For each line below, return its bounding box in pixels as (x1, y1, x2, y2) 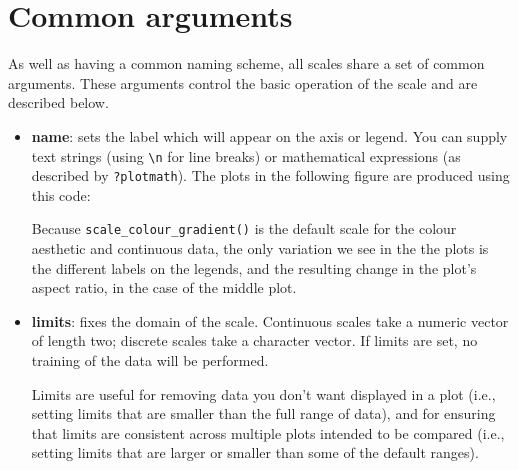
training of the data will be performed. (31, 350, 269, 371)
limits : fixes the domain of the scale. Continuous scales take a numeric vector (31, 310, 509, 331)
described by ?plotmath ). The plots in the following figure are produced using (31, 165, 510, 186)
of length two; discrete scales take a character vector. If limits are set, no (31, 330, 478, 351)
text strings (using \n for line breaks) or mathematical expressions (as (31, 145, 461, 166)
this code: (31, 184, 91, 205)
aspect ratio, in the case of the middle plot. (31, 277, 297, 298)
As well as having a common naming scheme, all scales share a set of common (8, 53, 485, 74)
